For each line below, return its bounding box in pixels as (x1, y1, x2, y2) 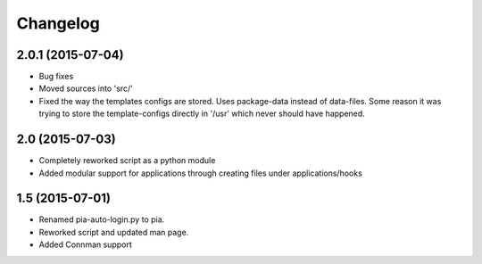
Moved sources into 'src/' (38, 83, 133, 94)
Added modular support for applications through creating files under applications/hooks (38, 168, 363, 178)
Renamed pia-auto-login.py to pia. (38, 214, 165, 225)
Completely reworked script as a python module (38, 155, 216, 166)
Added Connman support (38, 239, 133, 250)
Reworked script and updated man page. (38, 227, 189, 237)
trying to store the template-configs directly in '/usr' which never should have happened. (38, 108, 365, 120)
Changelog (16, 13, 100, 33)
